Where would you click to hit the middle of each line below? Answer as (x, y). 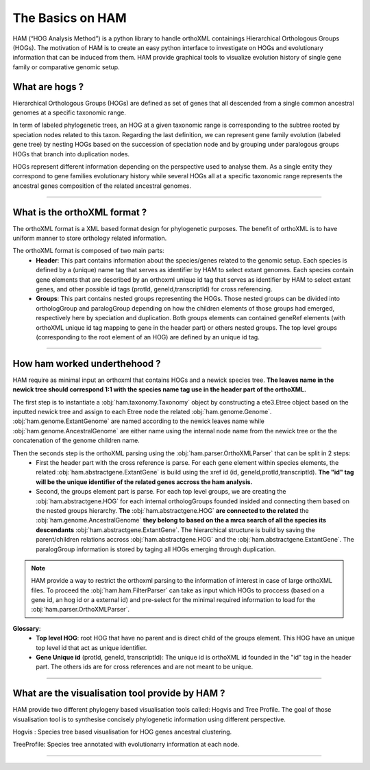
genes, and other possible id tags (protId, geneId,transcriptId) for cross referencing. (154, 289)
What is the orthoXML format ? (80, 212)
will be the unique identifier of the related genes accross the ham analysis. (144, 482)
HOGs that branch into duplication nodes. (71, 154)
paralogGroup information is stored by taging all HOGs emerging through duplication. (156, 549)
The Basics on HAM (70, 18)
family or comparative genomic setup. (66, 67)
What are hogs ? (48, 87)
